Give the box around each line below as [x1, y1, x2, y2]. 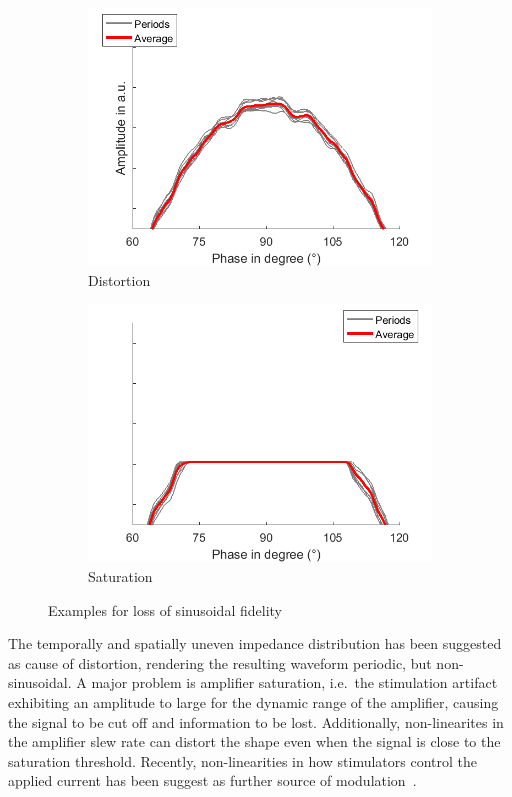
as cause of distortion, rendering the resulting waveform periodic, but [8, 652, 432, 673]
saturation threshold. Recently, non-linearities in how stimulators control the [8, 750, 478, 771]
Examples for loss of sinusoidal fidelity [48, 599, 282, 620]
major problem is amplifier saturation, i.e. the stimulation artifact [91, 672, 498, 693]
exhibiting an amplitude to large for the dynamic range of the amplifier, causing [8, 692, 499, 712]
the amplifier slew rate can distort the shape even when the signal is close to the [8, 731, 501, 752]
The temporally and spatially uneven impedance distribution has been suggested [8, 633, 502, 654]
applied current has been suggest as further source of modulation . [8, 770, 417, 791]
